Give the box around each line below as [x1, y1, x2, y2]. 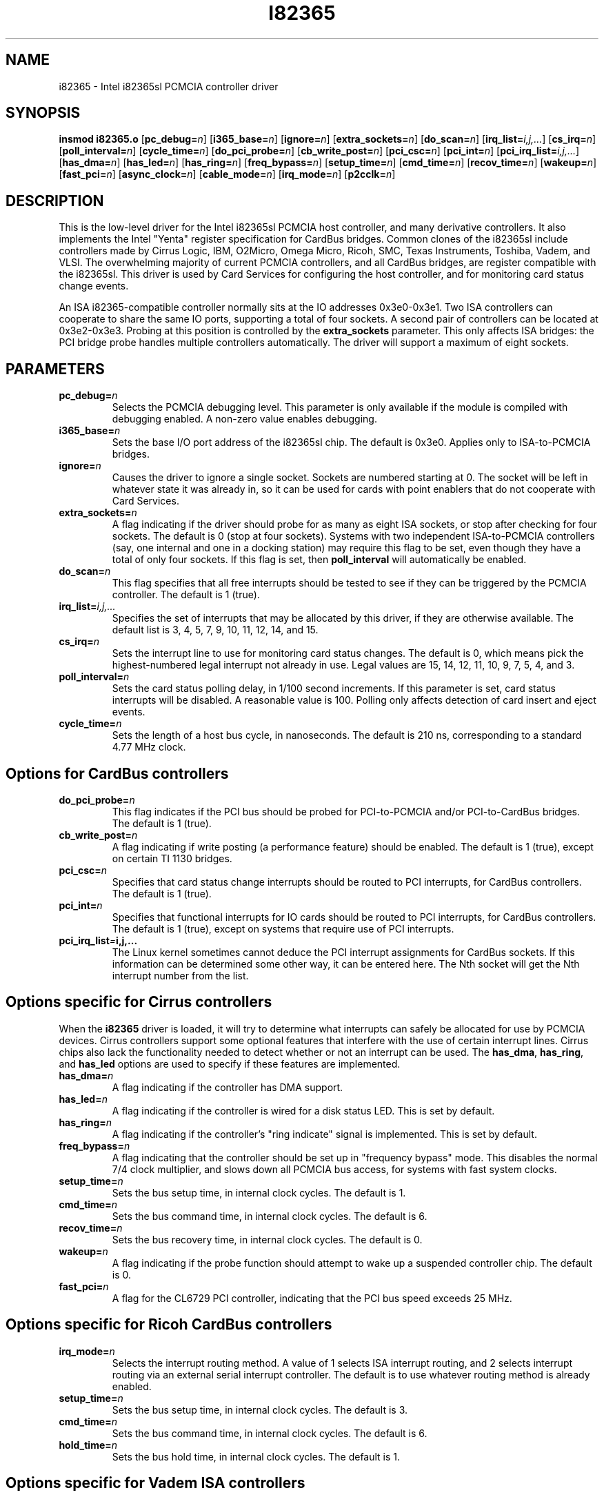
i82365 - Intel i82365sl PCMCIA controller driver [59, 80, 279, 92]
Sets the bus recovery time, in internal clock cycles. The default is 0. [112, 1233, 423, 1245]
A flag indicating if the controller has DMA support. [112, 1081, 343, 1093]
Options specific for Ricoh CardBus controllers [6, 1316, 332, 1334]
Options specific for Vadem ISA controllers [6, 1474, 305, 1492]
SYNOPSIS [6, 104, 81, 122]
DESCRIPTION [6, 192, 104, 210]
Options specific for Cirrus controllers [6, 993, 272, 1011]
